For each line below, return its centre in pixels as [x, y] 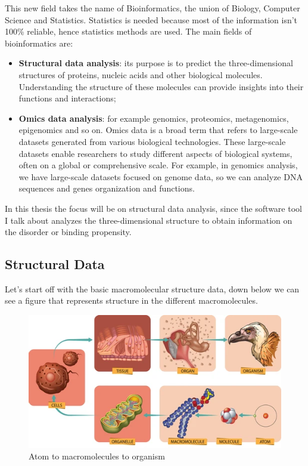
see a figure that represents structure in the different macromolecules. [131, 300]
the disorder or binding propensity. [68, 232]
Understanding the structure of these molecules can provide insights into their [161, 86]
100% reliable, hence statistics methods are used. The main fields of [128, 31]
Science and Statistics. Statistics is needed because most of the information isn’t [151, 19]
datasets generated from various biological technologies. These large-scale [152, 141]
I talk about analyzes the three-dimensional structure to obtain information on [149, 220]
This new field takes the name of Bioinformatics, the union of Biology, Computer [153, 8]
